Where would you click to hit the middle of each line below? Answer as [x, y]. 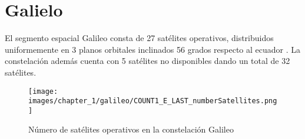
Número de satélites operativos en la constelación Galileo [131, 129]
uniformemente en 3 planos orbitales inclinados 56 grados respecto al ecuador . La [153, 49]
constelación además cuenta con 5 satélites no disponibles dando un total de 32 [147, 61]
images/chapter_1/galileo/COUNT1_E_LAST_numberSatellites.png [153, 101]
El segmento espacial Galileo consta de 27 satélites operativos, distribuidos [139, 38]
